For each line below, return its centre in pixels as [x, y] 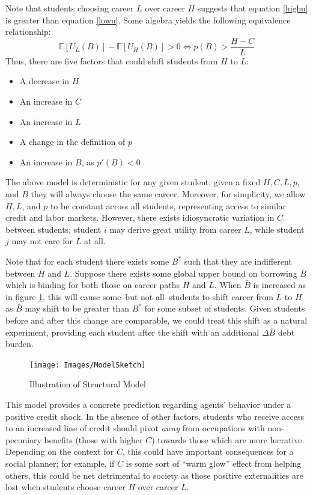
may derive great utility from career [175, 229]
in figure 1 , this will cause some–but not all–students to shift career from [139, 296]
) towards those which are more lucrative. [228, 439]
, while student [277, 229]
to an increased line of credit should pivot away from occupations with [135, 428]
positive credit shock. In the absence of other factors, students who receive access [155, 416]
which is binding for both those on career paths [93, 285]
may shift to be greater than [77, 308]
